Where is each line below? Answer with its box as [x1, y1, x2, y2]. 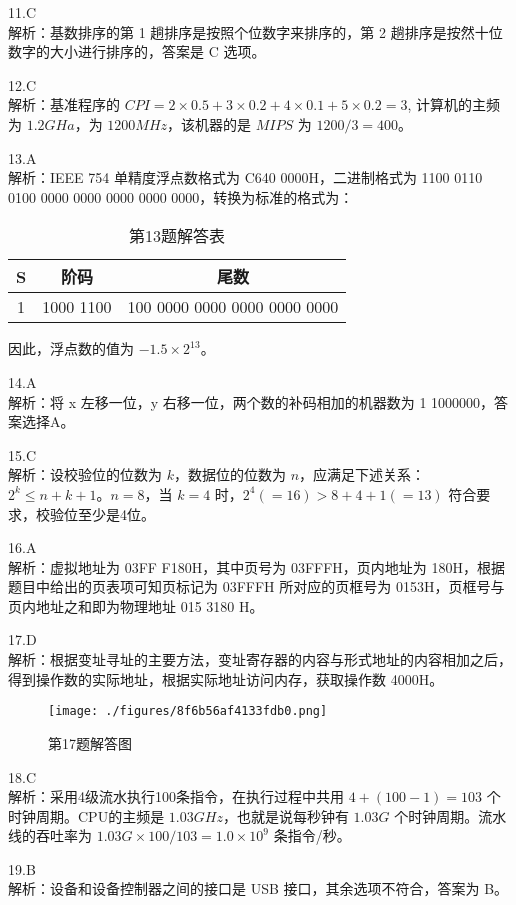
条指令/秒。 [273, 825, 351, 846]
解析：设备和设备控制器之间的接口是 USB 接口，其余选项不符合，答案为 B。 [8, 878, 509, 899]
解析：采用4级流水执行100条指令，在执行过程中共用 [8, 786, 344, 807]
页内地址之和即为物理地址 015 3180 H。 [8, 595, 264, 616]
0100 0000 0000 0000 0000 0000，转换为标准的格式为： [8, 186, 354, 207]
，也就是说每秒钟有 [222, 805, 349, 826]
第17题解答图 [48, 732, 132, 753]
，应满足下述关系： [299, 464, 426, 485]
